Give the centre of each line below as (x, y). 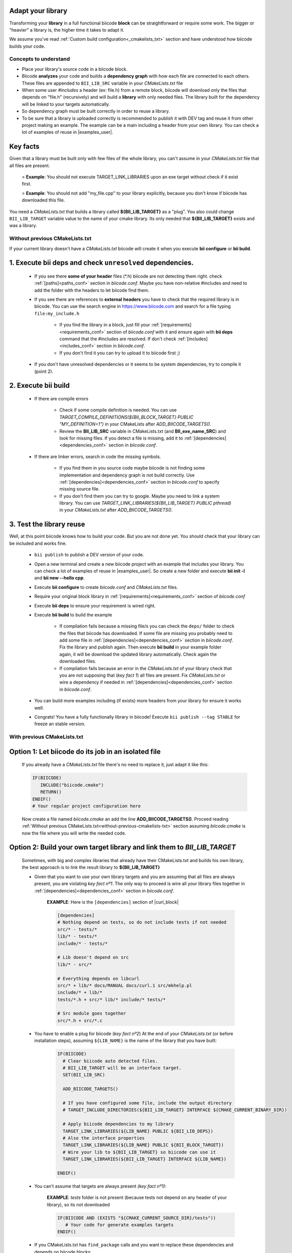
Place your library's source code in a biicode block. (75, 69)
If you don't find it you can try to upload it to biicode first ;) (120, 353)
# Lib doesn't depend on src (93, 958)
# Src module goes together (92, 1013)
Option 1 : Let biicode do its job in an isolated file (85, 752)
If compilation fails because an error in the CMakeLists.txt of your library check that (146, 668)
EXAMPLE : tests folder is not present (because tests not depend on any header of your (137, 1197)
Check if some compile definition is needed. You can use (118, 410)
